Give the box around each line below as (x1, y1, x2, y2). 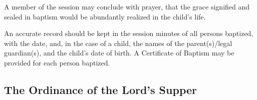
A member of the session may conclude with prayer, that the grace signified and (4, 1, 250, 11)
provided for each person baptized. (4, 57, 110, 67)
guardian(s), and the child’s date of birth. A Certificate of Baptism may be (4, 47, 234, 58)
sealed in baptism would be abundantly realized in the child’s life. (4, 11, 206, 21)
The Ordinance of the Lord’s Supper (4, 81, 197, 97)
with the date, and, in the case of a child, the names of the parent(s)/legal (4, 37, 232, 48)
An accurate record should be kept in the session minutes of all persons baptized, (4, 28, 253, 38)
